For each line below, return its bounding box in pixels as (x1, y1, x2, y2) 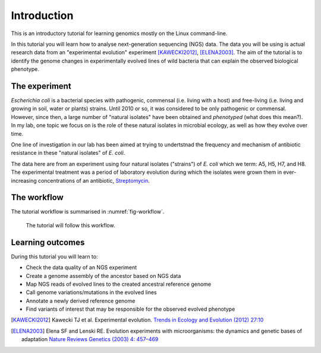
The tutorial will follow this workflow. (26, 221, 115, 229)
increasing (11, 177, 37, 184)
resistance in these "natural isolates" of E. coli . (11, 149, 125, 157)
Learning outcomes (11, 237, 85, 247)
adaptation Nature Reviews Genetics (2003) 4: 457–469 (21, 336, 159, 343)
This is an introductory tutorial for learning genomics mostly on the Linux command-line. (11, 30, 228, 37)
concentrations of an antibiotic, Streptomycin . (37, 177, 150, 184)
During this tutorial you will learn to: (11, 253, 98, 260)
